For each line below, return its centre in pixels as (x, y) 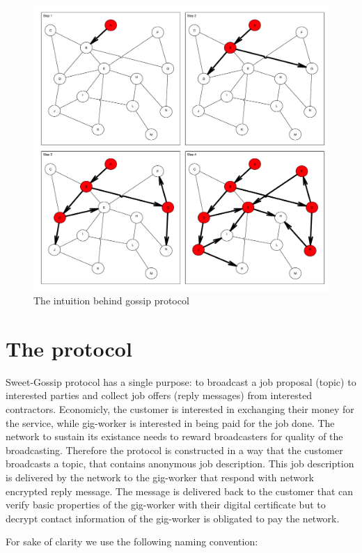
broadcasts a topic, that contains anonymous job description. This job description (180, 464)
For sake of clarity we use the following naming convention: (132, 542)
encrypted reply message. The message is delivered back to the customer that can (180, 491)
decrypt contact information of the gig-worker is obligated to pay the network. (173, 518)
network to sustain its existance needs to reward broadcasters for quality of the (174, 436)
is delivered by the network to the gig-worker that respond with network (160, 477)
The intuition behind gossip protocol (111, 301)
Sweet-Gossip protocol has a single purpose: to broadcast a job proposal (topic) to (181, 381)
